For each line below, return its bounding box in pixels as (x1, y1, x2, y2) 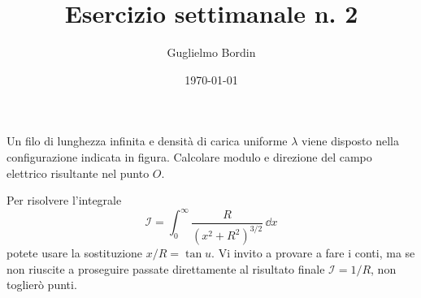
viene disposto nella (302, 132, 399, 149)
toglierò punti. (7, 276, 77, 293)
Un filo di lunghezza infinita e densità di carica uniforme (7, 132, 288, 149)
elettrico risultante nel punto (7, 164, 150, 181)
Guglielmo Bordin (167, 44, 256, 61)
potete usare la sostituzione (7, 244, 143, 261)
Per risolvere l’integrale (7, 192, 122, 209)
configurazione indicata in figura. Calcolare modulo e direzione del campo (7, 148, 372, 165)
